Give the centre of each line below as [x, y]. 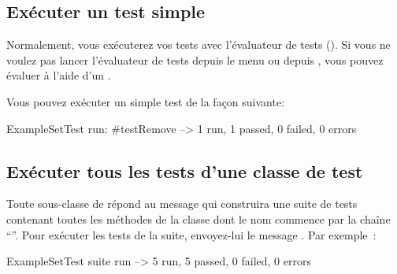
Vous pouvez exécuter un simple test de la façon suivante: [146, 101]
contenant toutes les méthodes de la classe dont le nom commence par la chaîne [198, 218]
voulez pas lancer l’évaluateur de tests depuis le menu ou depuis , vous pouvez [195, 59]
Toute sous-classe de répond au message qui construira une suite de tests [182, 204]
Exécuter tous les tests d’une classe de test [185, 170]
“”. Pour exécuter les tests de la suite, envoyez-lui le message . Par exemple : [191, 234]
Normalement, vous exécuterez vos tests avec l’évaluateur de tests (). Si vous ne [198, 44]
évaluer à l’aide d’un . [59, 75]
